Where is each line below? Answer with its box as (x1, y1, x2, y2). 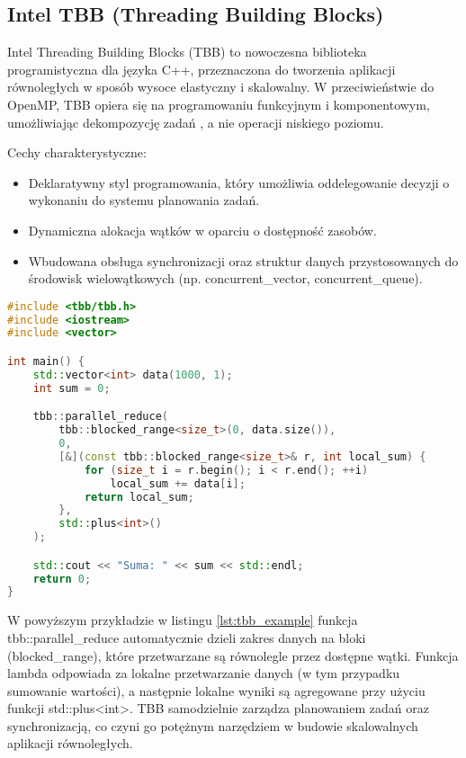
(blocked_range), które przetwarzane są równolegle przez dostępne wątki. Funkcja (7, 646, 459, 664)
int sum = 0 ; (32, 381, 111, 395)
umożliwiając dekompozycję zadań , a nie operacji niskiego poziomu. (7, 112, 384, 131)
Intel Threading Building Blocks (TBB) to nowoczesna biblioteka (7, 42, 367, 61)
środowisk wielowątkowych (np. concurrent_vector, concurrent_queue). (28, 269, 423, 288)
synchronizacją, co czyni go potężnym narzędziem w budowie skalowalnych (7, 716, 418, 735)
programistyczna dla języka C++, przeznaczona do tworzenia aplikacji (7, 59, 396, 78)
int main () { (7, 355, 85, 369)
